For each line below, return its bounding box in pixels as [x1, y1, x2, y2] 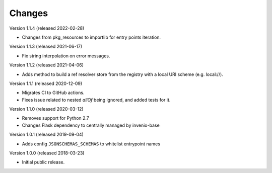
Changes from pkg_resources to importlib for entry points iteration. [22, 34, 161, 40]
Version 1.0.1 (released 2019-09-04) [9, 131, 84, 138]
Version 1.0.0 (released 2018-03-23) [9, 150, 85, 156]
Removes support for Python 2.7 [22, 115, 89, 121]
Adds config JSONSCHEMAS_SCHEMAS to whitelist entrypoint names [22, 141, 161, 147]
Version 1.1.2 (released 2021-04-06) [9, 62, 84, 68]
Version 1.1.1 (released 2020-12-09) [9, 80, 83, 86]
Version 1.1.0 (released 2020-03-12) [9, 106, 84, 112]
